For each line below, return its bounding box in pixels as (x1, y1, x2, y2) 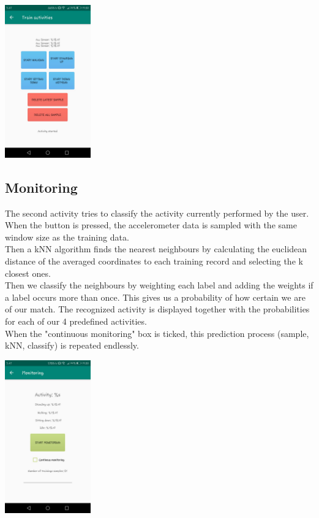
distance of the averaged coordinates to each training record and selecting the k (5, 255, 303, 268)
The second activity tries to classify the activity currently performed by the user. (5, 206, 309, 219)
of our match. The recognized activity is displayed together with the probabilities (5, 303, 310, 315)
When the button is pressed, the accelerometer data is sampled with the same (5, 218, 297, 231)
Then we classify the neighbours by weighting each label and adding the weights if (5, 279, 313, 292)
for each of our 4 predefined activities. (5, 315, 147, 328)
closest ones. (5, 266, 51, 279)
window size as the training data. (5, 230, 129, 243)
